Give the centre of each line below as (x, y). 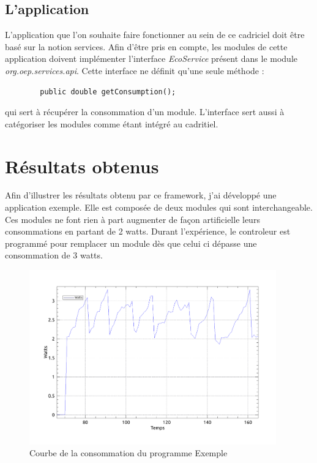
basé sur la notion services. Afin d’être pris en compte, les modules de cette (146, 46)
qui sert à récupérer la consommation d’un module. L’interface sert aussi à (145, 112)
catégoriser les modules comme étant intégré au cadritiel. (112, 123)
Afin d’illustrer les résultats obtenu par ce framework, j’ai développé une (141, 195)
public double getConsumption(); (108, 92)
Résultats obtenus (82, 166)
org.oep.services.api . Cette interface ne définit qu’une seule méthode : (135, 70)
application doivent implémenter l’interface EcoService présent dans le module (151, 58)
